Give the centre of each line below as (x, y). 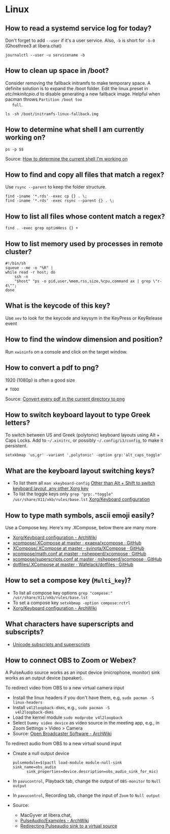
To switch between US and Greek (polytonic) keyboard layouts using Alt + (82, 435)
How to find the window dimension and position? (84, 340)
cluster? (19, 251)
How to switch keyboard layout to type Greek (78, 414)
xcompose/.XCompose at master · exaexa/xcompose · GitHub (77, 543)
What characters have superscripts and (69, 624)
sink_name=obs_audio (34, 767)
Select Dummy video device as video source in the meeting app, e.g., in (86, 723)
